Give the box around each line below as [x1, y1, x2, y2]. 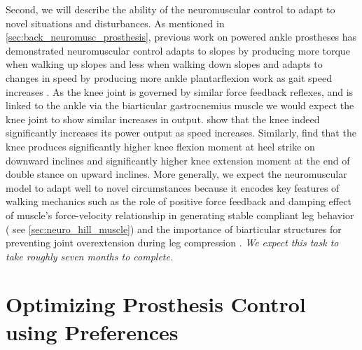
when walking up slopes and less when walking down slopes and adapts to [6, 57, 323, 71]
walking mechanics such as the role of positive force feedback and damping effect [6, 194, 351, 209]
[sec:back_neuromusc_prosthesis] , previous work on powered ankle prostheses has [6, 29, 357, 44]
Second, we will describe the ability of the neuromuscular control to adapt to [6, 2, 335, 16]
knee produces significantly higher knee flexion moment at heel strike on [6, 139, 315, 153]
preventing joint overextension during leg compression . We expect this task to [6, 235, 339, 250]
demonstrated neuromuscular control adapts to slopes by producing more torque [6, 43, 350, 57]
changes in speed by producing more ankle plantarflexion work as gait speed [6, 70, 332, 85]
